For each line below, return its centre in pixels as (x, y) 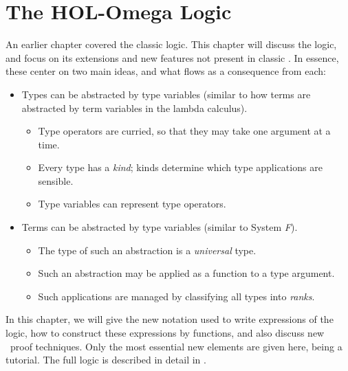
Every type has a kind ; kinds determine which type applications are (180, 167)
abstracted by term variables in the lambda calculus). (134, 108)
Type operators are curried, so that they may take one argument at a (184, 131)
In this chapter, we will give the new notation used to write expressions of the (170, 319)
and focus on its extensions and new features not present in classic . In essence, (172, 57)
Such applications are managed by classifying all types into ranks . (176, 296)
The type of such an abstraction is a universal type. (147, 250)
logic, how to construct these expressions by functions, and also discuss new (165, 333)
